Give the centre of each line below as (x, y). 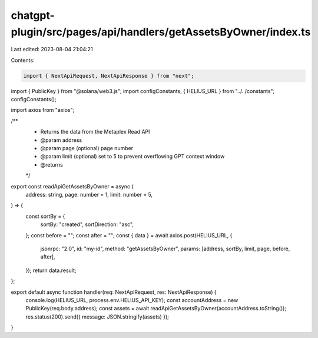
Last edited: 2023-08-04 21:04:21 (52, 49)
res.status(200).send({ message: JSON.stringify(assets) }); (97, 317)
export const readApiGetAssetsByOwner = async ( (72, 186)
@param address (61, 140)
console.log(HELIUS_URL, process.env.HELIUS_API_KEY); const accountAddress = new (132, 300)
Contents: (23, 60)
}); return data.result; (51, 270)
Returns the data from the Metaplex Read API (95, 132)
